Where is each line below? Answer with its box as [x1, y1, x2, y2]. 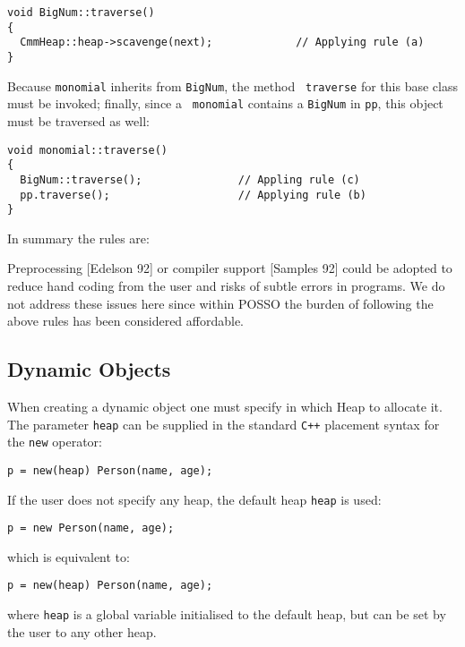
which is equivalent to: [7, 547, 130, 566]
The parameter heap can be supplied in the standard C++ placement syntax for [7, 414, 440, 433]
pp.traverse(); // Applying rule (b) [20, 188, 366, 201]
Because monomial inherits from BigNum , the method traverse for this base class [7, 76, 458, 95]
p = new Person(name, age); [7, 522, 175, 535]
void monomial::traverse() [7, 143, 168, 157]
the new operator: [7, 432, 102, 451]
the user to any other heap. [7, 622, 157, 641]
